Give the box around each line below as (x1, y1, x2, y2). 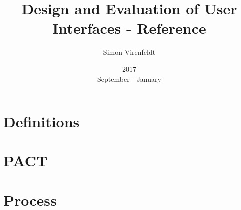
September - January (97, 73, 161, 84)
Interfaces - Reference (52, 18, 206, 38)
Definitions (3, 111, 80, 132)
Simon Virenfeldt (103, 47, 156, 57)
